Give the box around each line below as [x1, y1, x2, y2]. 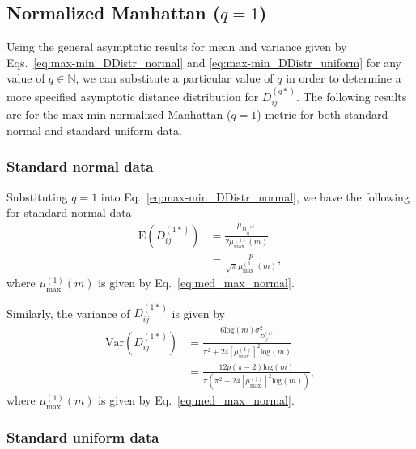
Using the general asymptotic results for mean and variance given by [6, 38, 347, 55]
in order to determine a [286, 70, 401, 87]
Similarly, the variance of [6, 304, 130, 321]
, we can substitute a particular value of [75, 70, 274, 87]
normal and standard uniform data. [6, 121, 182, 138]
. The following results [295, 87, 407, 104]
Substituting [6, 188, 68, 205]
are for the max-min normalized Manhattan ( [6, 106, 231, 123]
